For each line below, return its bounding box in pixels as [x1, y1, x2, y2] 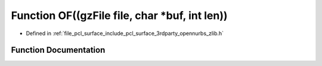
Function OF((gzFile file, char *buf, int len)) [11, 9, 228, 22]
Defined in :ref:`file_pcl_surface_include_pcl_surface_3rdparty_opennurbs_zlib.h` [26, 30, 224, 37]
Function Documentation [11, 45, 106, 55]
